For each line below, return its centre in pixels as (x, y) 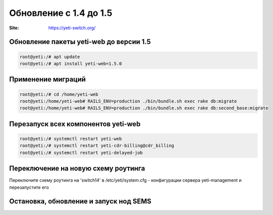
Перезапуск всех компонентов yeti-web (75, 124)
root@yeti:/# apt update (50, 57)
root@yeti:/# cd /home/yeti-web (59, 94)
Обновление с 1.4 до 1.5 (61, 13)
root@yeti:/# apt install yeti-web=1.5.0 (71, 64)
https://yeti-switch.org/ (72, 28)
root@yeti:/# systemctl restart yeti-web (71, 139)
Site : (14, 28)
